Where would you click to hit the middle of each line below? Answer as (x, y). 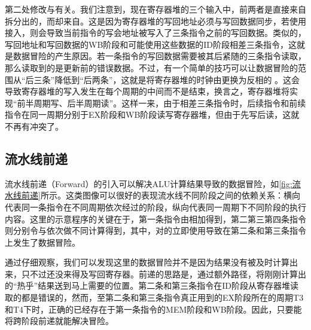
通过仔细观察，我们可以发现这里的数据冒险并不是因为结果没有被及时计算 (147, 262)
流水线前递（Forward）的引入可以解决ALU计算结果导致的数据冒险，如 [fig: (149, 183)
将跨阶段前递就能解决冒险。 (59, 321)
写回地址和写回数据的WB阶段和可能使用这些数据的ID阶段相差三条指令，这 (151, 44)
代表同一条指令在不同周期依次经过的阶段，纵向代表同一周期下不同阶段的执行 (155, 207)
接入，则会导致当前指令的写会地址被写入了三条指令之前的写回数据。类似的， (155, 33)
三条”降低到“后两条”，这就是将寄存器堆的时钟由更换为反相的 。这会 (167, 79)
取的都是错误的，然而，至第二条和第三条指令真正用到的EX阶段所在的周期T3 (154, 297)
